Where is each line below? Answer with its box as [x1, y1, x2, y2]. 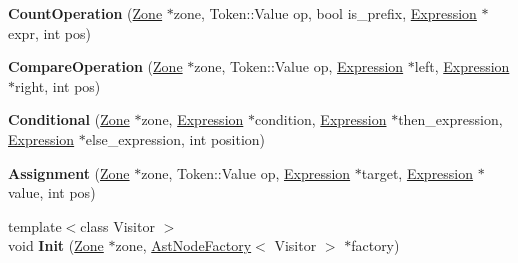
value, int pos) [8, 182, 96, 203]
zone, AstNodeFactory [115, 235, 252, 256]
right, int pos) [15, 75, 101, 96]
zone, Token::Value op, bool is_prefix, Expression [173, 3, 477, 23]
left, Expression [414, 56, 510, 77]
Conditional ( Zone [8, 109, 130, 130]
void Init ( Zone [8, 235, 104, 256]
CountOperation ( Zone [8, 3, 163, 23]
